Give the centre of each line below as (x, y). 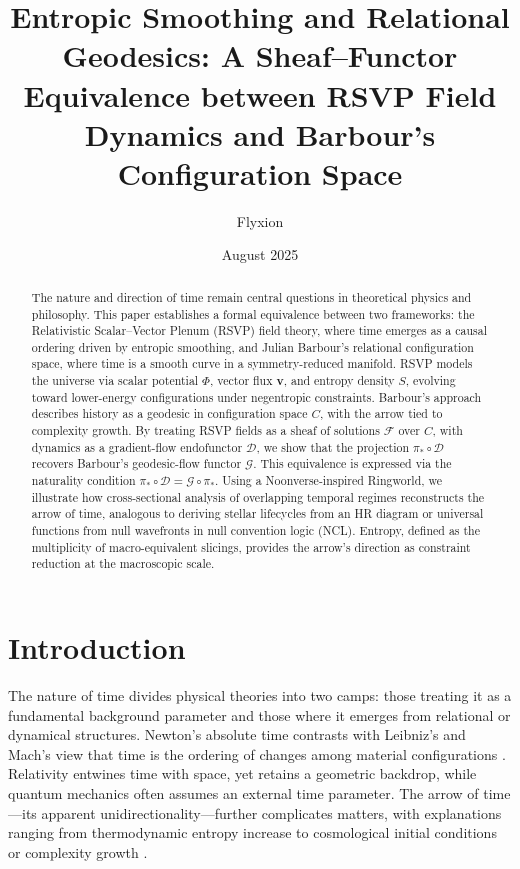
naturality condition (83, 480)
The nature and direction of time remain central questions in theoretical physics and (251, 296)
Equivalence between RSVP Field (260, 94)
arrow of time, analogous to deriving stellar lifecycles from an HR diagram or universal (257, 513)
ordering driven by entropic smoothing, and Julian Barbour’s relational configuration (252, 346)
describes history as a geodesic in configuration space (169, 413)
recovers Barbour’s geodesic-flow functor (136, 463)
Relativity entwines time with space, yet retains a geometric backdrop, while (242, 773)
